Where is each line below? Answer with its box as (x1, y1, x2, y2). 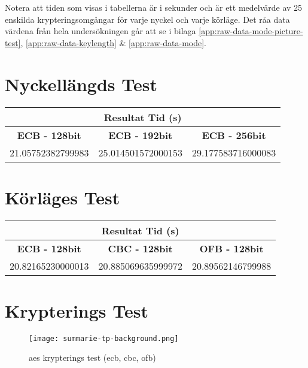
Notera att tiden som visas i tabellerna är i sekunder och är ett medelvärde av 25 (5, 1, 303, 13)
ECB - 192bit (108, 128, 173, 142)
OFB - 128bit (199, 241, 264, 255)
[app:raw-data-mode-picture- (199, 25, 303, 37)
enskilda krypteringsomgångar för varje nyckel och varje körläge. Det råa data (5, 13, 290, 25)
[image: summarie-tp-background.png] (29, 334, 179, 343)
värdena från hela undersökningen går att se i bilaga (5, 25, 196, 37)
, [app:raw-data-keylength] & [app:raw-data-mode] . (20, 36, 207, 49)
